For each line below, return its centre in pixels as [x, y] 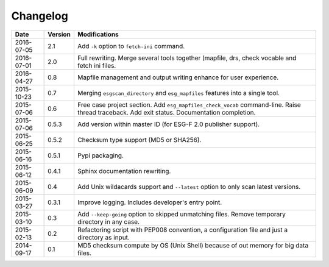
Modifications [98, 34]
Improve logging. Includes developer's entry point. [150, 202]
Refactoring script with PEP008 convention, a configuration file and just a [182, 230]
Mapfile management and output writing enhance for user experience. [178, 77]
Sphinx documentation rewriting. [124, 171]
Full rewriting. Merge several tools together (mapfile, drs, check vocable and [187, 58]
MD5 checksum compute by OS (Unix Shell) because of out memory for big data [193, 245]
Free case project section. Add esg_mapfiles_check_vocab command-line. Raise [189, 105]
